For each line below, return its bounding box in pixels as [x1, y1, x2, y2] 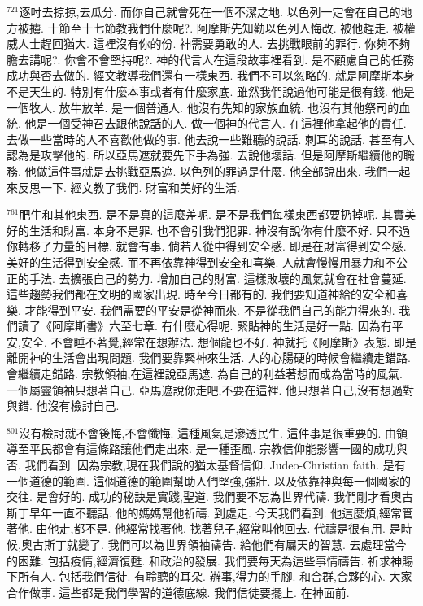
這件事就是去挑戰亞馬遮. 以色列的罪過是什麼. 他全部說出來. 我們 [47, 162, 388, 179]
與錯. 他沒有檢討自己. [7, 397, 120, 414]
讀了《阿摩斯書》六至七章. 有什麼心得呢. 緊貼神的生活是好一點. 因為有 [17, 317, 392, 334]
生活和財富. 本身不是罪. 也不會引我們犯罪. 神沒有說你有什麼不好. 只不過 [28, 221, 411, 238]
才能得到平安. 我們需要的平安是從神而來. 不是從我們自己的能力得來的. [24, 301, 395, 318]
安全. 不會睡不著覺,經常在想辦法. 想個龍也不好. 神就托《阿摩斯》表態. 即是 [20, 333, 416, 350]
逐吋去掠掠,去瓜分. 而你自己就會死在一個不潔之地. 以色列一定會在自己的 [19, 3, 401, 20]
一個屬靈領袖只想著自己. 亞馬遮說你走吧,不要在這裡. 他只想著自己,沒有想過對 [7, 381, 414, 398]
